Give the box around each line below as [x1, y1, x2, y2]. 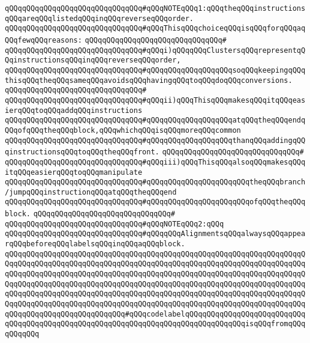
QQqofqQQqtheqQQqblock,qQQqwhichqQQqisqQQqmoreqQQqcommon [5, 126, 241, 135]
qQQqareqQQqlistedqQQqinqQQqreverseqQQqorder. [5, 14, 194, 23]
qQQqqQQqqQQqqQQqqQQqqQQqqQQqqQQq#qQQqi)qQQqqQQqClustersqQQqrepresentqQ [5, 46, 306, 55]
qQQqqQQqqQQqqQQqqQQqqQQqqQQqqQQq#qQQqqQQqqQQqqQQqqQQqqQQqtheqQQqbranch [5, 178, 306, 187]
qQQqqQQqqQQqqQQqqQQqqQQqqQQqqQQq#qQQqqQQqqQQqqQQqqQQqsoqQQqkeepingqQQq [5, 65, 306, 74]
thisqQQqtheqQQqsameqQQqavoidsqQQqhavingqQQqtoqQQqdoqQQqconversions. [5, 76, 293, 85]
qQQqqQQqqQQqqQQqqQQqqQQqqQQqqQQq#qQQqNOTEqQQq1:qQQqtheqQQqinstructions [5, 4, 306, 13]
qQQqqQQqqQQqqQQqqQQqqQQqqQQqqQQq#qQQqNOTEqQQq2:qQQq [5, 219, 224, 228]
